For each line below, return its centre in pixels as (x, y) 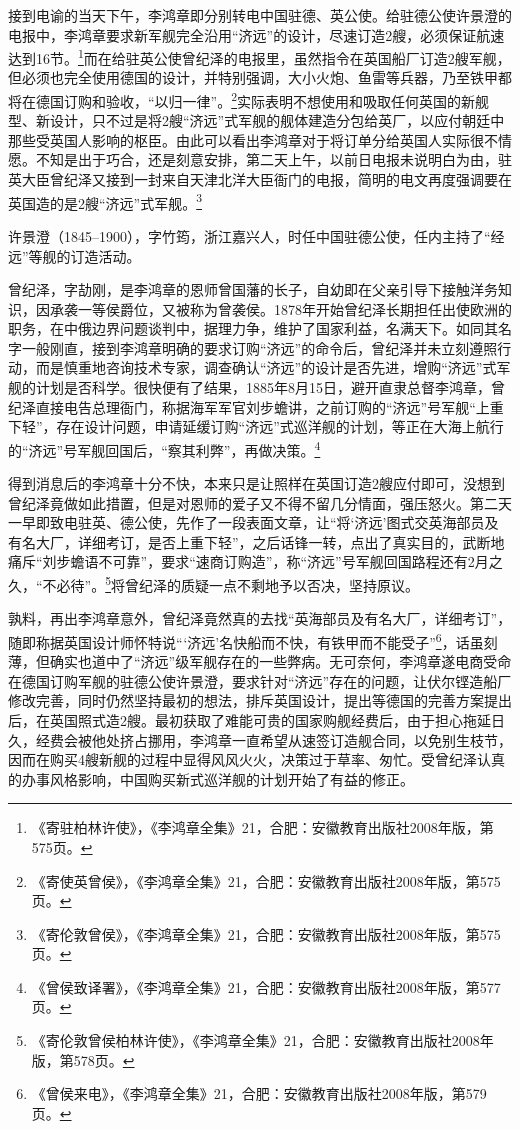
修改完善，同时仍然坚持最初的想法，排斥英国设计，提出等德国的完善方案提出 (260, 700)
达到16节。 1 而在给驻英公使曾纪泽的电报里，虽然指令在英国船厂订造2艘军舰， (259, 56)
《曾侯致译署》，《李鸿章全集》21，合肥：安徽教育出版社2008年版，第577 (266, 986)
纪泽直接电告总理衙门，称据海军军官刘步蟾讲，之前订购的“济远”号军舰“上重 (256, 406)
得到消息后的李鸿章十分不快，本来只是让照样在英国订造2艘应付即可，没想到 (256, 483)
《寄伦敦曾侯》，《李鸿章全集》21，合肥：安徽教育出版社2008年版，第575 (266, 933)
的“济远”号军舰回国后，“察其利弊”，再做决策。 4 (164, 448)
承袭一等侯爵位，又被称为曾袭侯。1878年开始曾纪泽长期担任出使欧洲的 (280, 308)
